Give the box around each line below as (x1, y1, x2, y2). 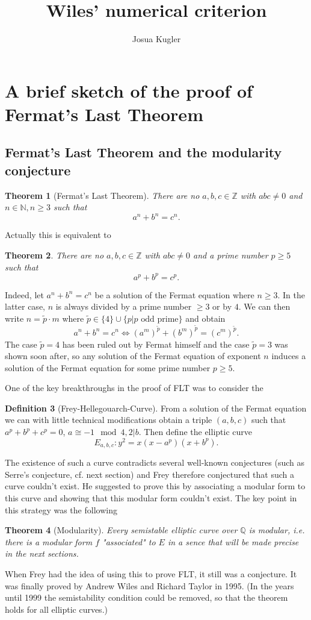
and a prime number (193, 248, 268, 261)
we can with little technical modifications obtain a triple (5, 413, 212, 426)
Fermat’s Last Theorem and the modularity (5, 143, 282, 161)
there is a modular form (5, 535, 93, 548)
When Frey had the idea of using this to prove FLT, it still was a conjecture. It (5, 567, 297, 580)
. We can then (238, 300, 291, 313)
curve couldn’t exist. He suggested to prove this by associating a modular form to (5, 480, 306, 492)
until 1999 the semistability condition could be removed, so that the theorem (5, 591, 288, 604)
